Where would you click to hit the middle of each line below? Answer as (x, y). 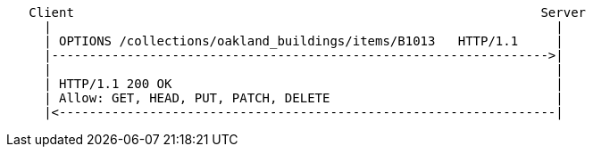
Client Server (308, 12)
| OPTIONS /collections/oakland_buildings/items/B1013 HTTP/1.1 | (304, 41)
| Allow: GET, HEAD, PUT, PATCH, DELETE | (304, 98)
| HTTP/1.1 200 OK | (304, 84)
